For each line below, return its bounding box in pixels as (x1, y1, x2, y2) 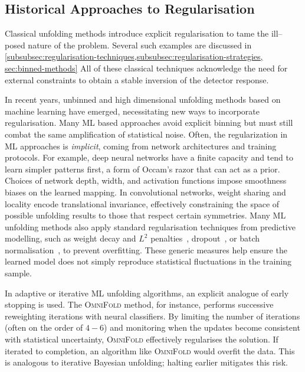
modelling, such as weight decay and (5, 232, 136, 244)
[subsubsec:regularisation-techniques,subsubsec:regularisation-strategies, (5, 50, 263, 63)
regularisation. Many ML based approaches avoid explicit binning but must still (5, 116, 293, 129)
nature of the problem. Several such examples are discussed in (28, 38, 252, 51)
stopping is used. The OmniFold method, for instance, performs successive (5, 298, 274, 311)
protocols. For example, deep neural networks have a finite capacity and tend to (5, 151, 293, 164)
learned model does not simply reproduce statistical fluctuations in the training (5, 255, 291, 267)
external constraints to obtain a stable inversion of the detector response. (5, 73, 269, 86)
